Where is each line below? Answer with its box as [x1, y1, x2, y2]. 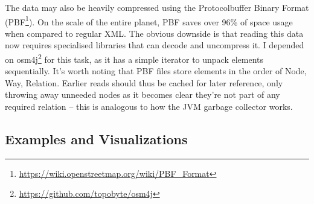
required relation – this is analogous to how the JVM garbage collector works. [5, 100, 293, 113]
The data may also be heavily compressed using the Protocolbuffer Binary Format [5, 1, 309, 13]
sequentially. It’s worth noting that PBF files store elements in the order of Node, [5, 65, 307, 77]
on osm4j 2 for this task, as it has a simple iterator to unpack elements [5, 51, 264, 65]
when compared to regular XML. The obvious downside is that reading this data [5, 27, 304, 39]
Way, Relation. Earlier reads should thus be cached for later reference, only [5, 76, 283, 89]
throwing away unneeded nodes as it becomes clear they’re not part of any [5, 88, 280, 101]
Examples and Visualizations [5, 130, 188, 148]
